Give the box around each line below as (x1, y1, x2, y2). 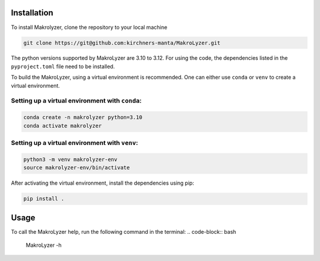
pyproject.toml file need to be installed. (11, 63, 115, 70)
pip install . (23, 195, 65, 202)
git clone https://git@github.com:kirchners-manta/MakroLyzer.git (23, 39, 220, 46)
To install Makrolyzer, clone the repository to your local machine (11, 24, 168, 31)
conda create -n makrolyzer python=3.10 (23, 114, 142, 121)
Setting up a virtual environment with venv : (11, 138, 139, 147)
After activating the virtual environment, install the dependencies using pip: (11, 179, 194, 186)
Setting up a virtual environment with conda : (11, 96, 142, 105)
